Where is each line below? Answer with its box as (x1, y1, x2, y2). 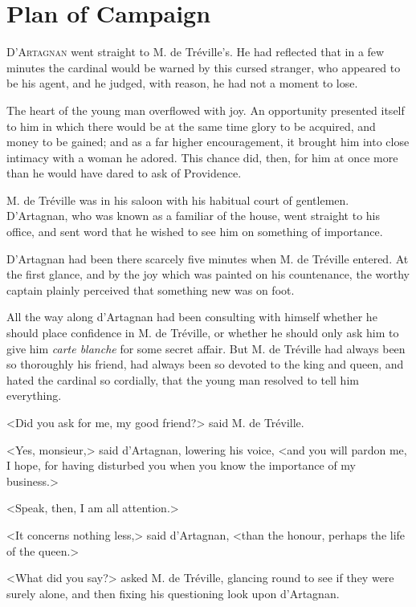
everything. (6, 387, 62, 404)
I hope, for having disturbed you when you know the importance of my (6, 457, 357, 474)
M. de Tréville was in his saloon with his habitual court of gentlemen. (6, 191, 349, 208)
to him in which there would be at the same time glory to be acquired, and (6, 117, 376, 134)
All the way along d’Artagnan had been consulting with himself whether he (6, 308, 377, 325)
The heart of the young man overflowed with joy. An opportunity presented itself (6, 101, 405, 118)
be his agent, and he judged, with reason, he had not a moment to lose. (6, 75, 358, 92)
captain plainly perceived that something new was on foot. (6, 281, 295, 298)
